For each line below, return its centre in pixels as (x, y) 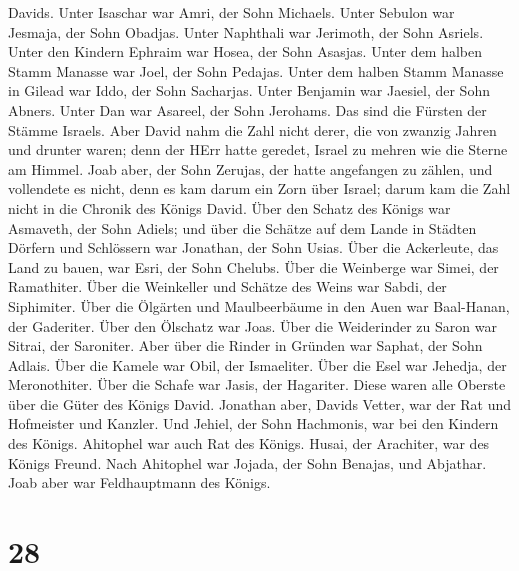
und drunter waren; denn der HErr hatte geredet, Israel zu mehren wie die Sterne (258, 149)
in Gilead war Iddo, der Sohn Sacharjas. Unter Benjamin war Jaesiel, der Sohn (249, 90)
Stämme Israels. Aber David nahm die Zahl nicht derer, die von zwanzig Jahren (252, 129)
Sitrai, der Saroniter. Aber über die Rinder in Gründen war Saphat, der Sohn (245, 345)
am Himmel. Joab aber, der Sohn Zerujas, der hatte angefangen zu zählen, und (250, 168)
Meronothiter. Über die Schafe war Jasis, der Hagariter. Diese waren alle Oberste (257, 384)
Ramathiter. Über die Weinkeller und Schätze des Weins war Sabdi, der (227, 286)
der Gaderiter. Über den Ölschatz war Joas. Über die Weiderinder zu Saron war (252, 325)
